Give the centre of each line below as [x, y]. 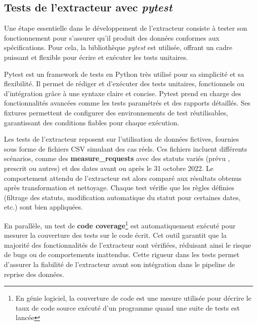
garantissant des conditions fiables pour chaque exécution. [92, 122]
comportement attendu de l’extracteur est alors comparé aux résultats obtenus [123, 178]
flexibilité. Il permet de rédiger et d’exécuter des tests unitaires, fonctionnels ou [124, 83]
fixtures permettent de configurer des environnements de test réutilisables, [116, 112]
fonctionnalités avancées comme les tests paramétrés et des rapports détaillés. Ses [127, 103]
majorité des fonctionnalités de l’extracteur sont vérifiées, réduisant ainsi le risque [128, 244]
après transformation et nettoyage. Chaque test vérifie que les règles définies [119, 188]
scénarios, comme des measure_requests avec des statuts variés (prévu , [117, 158]
